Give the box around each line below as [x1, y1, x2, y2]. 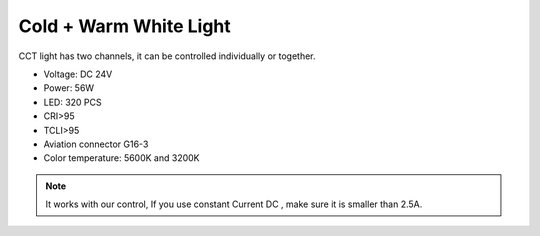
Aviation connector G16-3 [43, 138, 149, 150]
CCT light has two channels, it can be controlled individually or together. [18, 50, 316, 62]
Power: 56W [43, 82, 95, 94]
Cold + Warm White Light [18, 15, 232, 37]
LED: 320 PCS [43, 96, 102, 108]
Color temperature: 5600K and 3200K [43, 152, 200, 164]
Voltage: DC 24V [43, 68, 113, 80]
